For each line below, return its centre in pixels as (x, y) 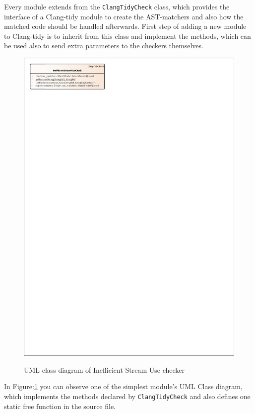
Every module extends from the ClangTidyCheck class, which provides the (117, 6)
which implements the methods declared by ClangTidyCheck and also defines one (127, 396)
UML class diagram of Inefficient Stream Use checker (104, 369)
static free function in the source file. (60, 406)
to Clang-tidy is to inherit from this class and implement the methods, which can (127, 36)
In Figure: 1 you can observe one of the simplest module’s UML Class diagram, (123, 386)
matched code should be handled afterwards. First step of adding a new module (125, 26)
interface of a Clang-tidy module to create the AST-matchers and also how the (124, 16)
